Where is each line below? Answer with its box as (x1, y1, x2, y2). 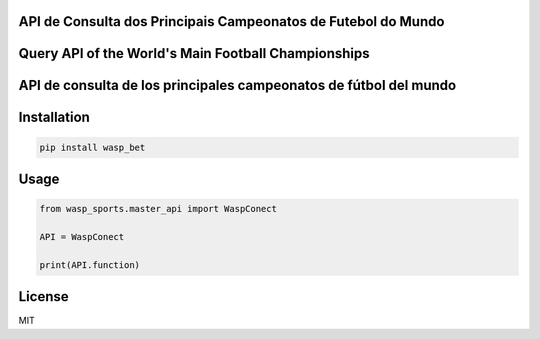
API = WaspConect (39, 231, 125, 243)
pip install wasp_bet (39, 141, 146, 153)
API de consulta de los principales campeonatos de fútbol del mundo (18, 77, 457, 94)
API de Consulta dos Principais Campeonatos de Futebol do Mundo (18, 13, 445, 30)
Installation (18, 109, 90, 126)
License (18, 288, 69, 305)
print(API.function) (39, 259, 140, 270)
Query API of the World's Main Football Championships (18, 45, 370, 62)
